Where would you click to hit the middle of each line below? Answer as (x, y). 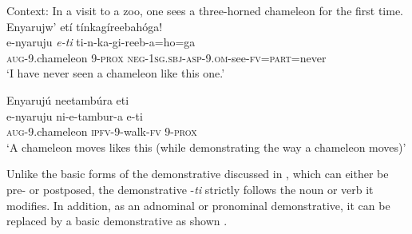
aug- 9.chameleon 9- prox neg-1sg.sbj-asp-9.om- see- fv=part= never (166, 57)
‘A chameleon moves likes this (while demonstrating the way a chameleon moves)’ (206, 147)
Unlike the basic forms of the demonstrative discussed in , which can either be (198, 174)
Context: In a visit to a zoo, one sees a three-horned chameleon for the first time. (205, 10)
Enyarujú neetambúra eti (68, 99)
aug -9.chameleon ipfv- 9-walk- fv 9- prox (102, 131)
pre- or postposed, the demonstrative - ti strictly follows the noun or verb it (190, 189)
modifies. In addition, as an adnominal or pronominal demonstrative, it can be (198, 205)
